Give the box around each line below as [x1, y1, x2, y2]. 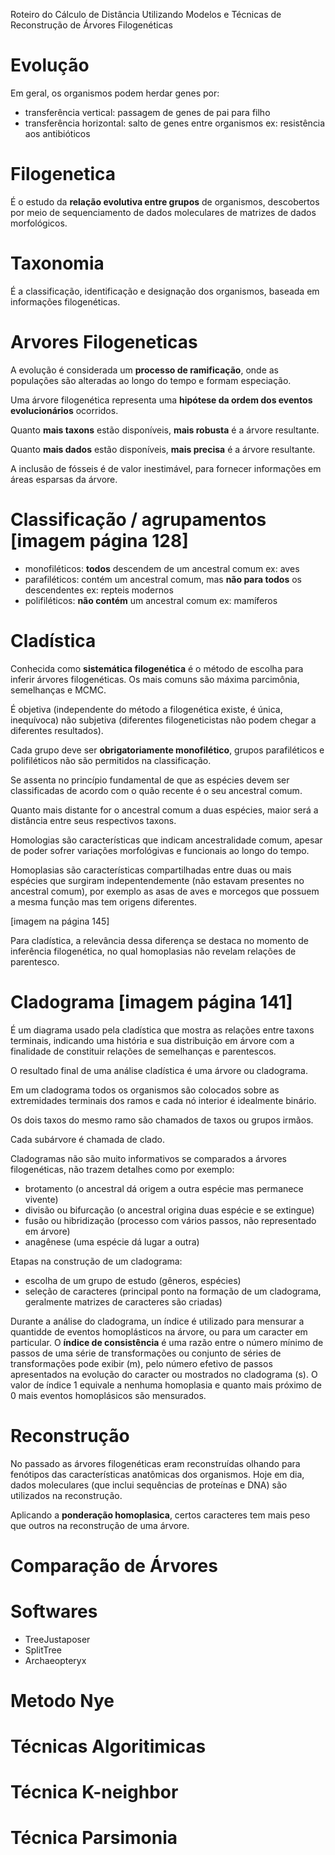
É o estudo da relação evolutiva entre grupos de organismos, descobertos [10, 195, 320, 208]
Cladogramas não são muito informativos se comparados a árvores [10, 1152, 287, 1164]
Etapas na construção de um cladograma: [10, 1255, 183, 1267]
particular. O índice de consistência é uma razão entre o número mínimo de [10, 1336, 324, 1348]
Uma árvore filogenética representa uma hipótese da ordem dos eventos [10, 394, 313, 406]
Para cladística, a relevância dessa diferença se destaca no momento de [10, 934, 309, 946]
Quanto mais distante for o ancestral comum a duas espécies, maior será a [10, 804, 319, 816]
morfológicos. [10, 217, 68, 229]
